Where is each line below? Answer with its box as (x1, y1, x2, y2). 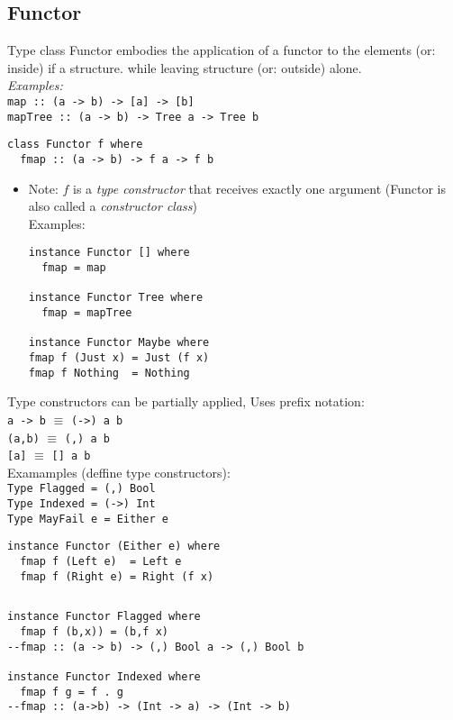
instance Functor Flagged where (7, 610, 201, 624)
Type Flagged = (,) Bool (7, 482, 156, 496)
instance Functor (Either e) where (7, 540, 221, 553)
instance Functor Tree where (28, 291, 204, 305)
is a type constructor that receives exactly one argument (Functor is (73, 178, 447, 197)
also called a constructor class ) (28, 196, 197, 215)
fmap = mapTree (41, 306, 132, 320)
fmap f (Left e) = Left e (20, 555, 182, 569)
